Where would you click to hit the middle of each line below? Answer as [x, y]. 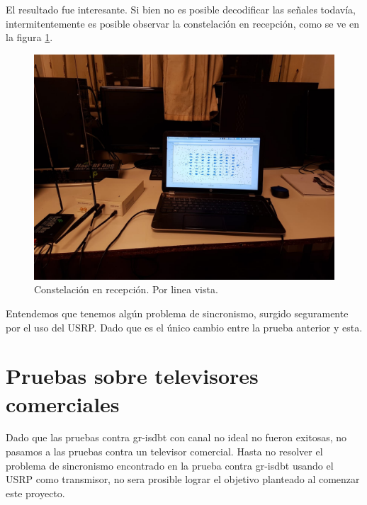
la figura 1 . [29, 37]
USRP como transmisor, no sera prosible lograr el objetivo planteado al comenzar [183, 479]
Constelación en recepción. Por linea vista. [126, 289]
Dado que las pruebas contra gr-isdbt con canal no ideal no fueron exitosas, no [176, 437]
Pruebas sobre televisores [132, 376]
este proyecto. [35, 493]
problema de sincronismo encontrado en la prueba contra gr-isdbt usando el [170, 465]
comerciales [63, 403]
